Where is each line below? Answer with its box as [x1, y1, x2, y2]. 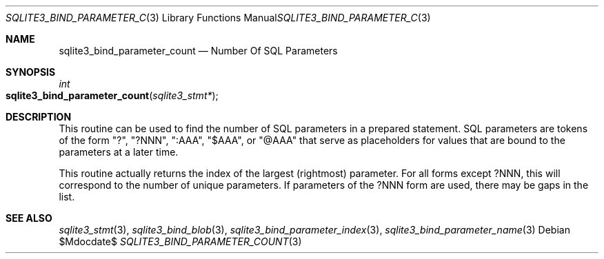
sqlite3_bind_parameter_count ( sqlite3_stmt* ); [6, 90, 219, 101]
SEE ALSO [6, 212, 52, 224]
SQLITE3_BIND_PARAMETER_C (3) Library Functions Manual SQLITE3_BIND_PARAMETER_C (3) [6, 12, 431, 23]
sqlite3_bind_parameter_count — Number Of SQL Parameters [59, 45, 338, 56]
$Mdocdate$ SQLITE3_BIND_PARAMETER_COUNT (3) [59, 236, 302, 247]
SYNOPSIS [6, 66, 56, 78]
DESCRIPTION [6, 111, 72, 123]
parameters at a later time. [59, 146, 179, 158]
